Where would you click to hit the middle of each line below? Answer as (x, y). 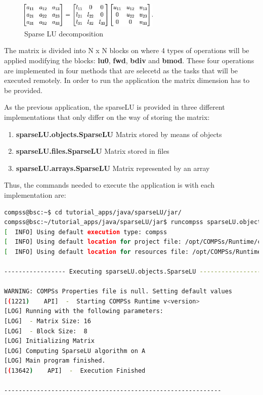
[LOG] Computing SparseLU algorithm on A (75, 351)
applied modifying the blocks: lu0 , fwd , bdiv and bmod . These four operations (129, 60)
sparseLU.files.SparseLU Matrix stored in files (93, 151)
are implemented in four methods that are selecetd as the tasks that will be (121, 70)
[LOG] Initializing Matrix (49, 341)
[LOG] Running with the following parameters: (84, 311)
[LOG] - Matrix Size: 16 (48, 321)
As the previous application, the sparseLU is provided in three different (115, 107)
